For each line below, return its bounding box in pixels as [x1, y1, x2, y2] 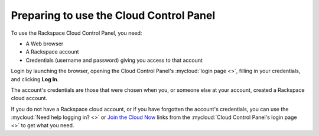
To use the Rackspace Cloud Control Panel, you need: [11, 29, 142, 37]
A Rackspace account [25, 48, 79, 55]
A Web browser [25, 40, 64, 47]
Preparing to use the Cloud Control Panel [11, 9, 216, 22]
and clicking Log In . [11, 75, 59, 82]
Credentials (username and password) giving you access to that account [25, 57, 203, 64]
